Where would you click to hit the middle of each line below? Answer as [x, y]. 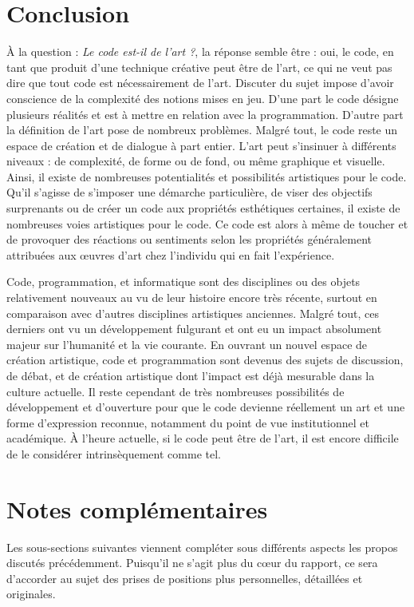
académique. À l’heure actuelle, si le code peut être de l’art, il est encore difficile [203, 438]
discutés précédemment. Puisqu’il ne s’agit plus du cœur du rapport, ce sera [192, 563]
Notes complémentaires [137, 508]
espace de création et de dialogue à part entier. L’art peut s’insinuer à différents [201, 145]
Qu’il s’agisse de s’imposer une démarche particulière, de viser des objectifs [189, 192]
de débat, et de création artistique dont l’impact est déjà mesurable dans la [191, 375]
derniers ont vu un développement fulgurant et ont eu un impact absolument [194, 329]
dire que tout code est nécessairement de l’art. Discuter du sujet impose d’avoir [200, 83]
